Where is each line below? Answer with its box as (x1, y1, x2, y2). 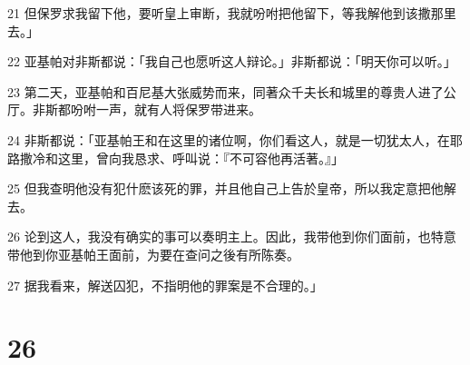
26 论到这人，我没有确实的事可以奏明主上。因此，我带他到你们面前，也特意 (7, 227, 456, 246)
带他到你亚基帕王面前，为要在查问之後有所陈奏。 (7, 244, 299, 263)
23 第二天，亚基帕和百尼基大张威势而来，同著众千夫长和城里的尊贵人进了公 (7, 82, 456, 101)
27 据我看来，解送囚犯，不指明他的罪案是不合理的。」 (7, 275, 323, 294)
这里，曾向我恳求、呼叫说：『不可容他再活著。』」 (57, 148, 344, 167)
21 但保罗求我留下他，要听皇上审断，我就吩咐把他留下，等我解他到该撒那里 (7, 4, 456, 22)
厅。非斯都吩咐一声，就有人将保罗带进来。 (7, 100, 261, 119)
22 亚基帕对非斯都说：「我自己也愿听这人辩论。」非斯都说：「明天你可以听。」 (7, 52, 456, 71)
